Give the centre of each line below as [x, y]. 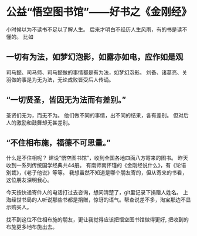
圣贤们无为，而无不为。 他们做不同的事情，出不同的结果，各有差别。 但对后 [97, 115]
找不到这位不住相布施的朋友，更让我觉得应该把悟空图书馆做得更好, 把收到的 [97, 220]
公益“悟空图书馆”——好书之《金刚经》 [99, 12]
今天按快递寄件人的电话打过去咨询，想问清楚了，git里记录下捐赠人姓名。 [94, 193]
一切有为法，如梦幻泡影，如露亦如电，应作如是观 [95, 57]
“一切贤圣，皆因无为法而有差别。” [66, 100]
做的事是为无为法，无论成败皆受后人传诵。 [62, 79]
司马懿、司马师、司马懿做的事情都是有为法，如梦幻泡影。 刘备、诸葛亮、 [94, 72]
